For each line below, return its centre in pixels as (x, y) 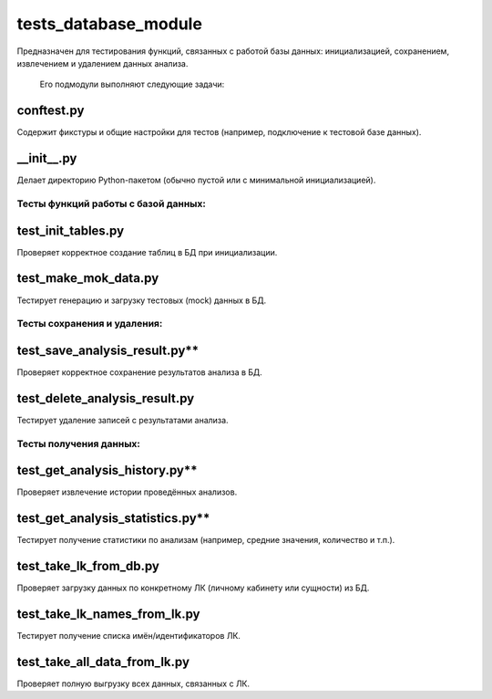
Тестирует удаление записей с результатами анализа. (123, 420)
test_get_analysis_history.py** (107, 470)
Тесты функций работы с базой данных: (112, 203)
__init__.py (47, 158)
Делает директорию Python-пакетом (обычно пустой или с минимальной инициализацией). (196, 180)
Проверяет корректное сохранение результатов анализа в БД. (140, 372)
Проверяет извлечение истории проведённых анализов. (127, 492)
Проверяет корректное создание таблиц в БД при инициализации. (147, 252)
